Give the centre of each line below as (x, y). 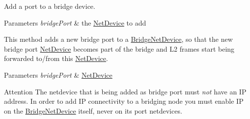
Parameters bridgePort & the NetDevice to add (75, 22)
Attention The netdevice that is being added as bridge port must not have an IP (125, 91)
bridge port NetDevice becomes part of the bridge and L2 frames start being (119, 48)
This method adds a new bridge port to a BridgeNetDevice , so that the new (118, 39)
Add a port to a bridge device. (50, 6)
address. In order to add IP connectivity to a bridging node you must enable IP (124, 101)
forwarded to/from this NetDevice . (56, 58)
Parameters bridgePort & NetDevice (58, 74)
